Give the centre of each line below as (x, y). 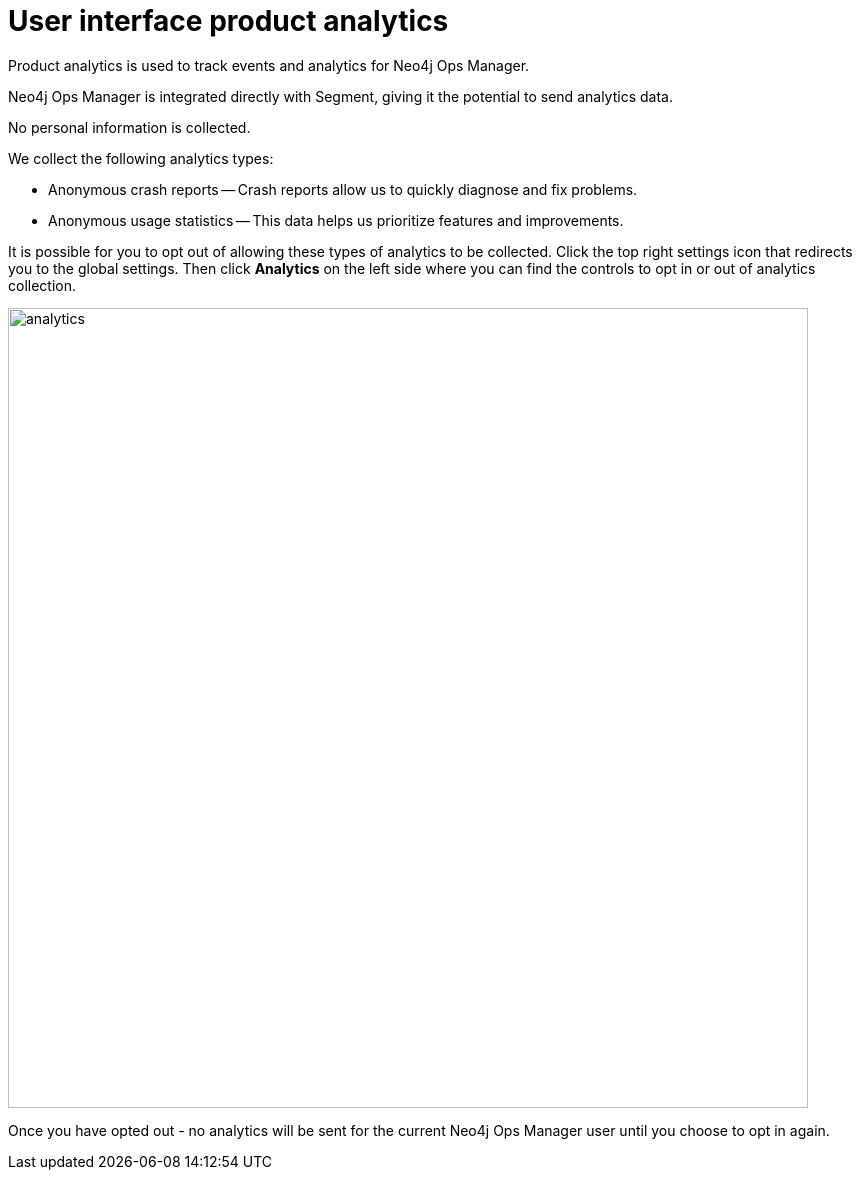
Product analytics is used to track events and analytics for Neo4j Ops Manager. (269, 65)
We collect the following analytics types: (141, 158)
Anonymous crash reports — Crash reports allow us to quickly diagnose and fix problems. (343, 189)
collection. (42, 285)
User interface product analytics (228, 21)
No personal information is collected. (129, 127)
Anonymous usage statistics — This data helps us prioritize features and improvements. (336, 220)
